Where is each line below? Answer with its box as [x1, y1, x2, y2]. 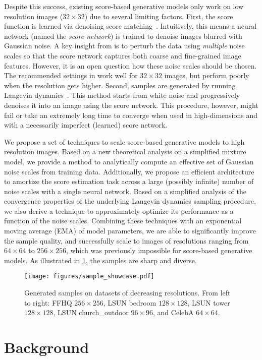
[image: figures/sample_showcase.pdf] [24, 273, 154, 280]
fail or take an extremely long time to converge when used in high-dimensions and [4, 109, 257, 120]
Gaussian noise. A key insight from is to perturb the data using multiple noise [4, 40, 245, 51]
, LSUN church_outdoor [53, 307, 129, 318]
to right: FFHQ [24, 297, 72, 308]
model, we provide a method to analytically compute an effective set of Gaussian [4, 156, 254, 166]
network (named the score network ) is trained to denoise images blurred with [4, 30, 242, 41]
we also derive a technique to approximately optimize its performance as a [4, 205, 234, 216]
